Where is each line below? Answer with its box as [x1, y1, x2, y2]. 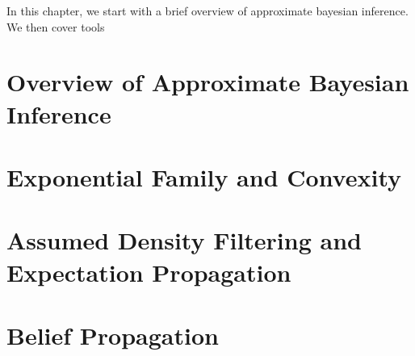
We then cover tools [6, 18, 105, 35]
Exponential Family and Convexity [6, 160, 402, 193]
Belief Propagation [6, 318, 219, 351]
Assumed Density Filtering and [6, 224, 362, 257]
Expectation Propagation [6, 255, 291, 288]
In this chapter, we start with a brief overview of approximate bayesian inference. [6, 2, 409, 19]
